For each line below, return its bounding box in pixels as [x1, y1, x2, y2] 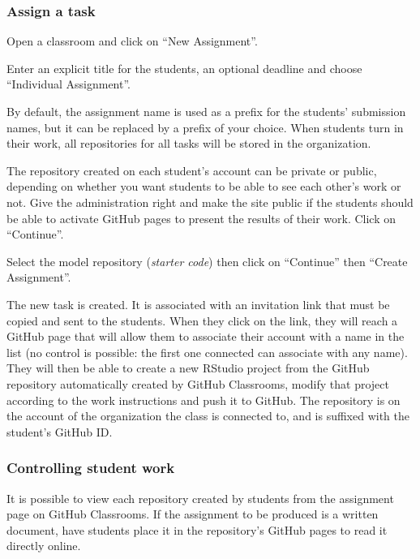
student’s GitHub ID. [6, 423, 113, 440]
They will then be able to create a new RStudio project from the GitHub [6, 359, 370, 376]
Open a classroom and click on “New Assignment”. [6, 32, 258, 49]
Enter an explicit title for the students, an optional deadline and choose [6, 59, 362, 76]
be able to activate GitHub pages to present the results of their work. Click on [6, 209, 396, 226]
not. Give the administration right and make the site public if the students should [6, 193, 414, 210]
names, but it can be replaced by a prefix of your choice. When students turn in [6, 118, 404, 135]
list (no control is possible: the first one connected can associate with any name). [6, 343, 408, 360]
